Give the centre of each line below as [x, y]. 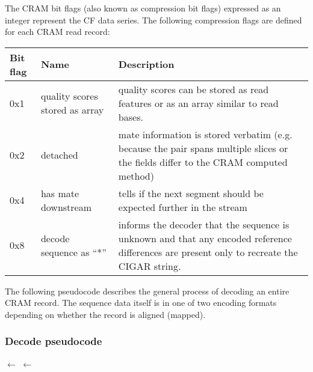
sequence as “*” [73, 252]
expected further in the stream [183, 207]
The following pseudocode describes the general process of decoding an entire [147, 291]
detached [59, 155]
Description [146, 64]
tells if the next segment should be [191, 193]
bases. [131, 117]
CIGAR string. [150, 266]
